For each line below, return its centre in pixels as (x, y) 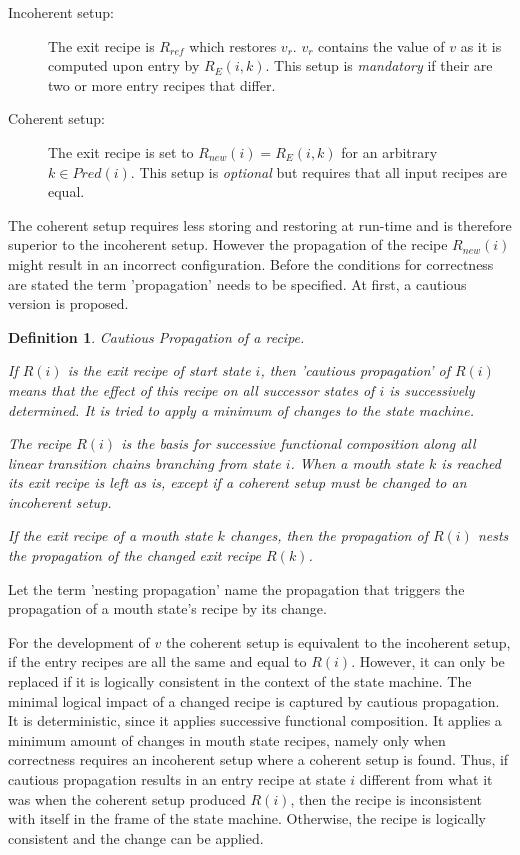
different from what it (426, 779)
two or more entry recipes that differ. (162, 84)
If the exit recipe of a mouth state (110, 535)
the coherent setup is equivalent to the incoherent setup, (338, 641)
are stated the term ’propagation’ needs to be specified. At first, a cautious (237, 283)
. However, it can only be (428, 661)
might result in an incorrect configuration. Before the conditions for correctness (251, 263)
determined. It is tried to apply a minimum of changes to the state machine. (241, 409)
